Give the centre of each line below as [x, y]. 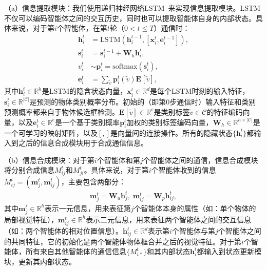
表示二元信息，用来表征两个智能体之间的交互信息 [169, 219]
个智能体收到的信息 [184, 170]
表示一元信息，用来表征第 [88, 208]
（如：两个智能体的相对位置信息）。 [63, 231]
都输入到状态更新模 [229, 251]
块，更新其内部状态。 [40, 261]
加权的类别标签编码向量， [170, 122]
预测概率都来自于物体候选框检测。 [62, 111]
